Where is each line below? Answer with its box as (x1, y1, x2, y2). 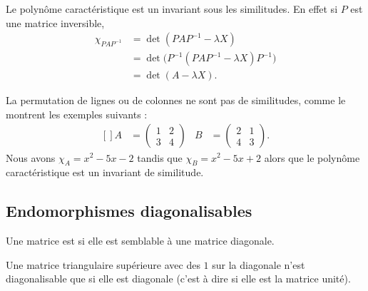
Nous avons (6, 150, 56, 165)
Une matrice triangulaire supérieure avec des (6, 257, 200, 272)
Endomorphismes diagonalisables (6, 200, 252, 222)
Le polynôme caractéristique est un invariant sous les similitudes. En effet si (6, 1, 338, 16)
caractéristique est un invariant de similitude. (6, 165, 204, 180)
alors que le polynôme (264, 150, 360, 165)
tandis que (137, 150, 183, 165)
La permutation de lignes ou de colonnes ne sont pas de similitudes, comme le (6, 93, 346, 108)
